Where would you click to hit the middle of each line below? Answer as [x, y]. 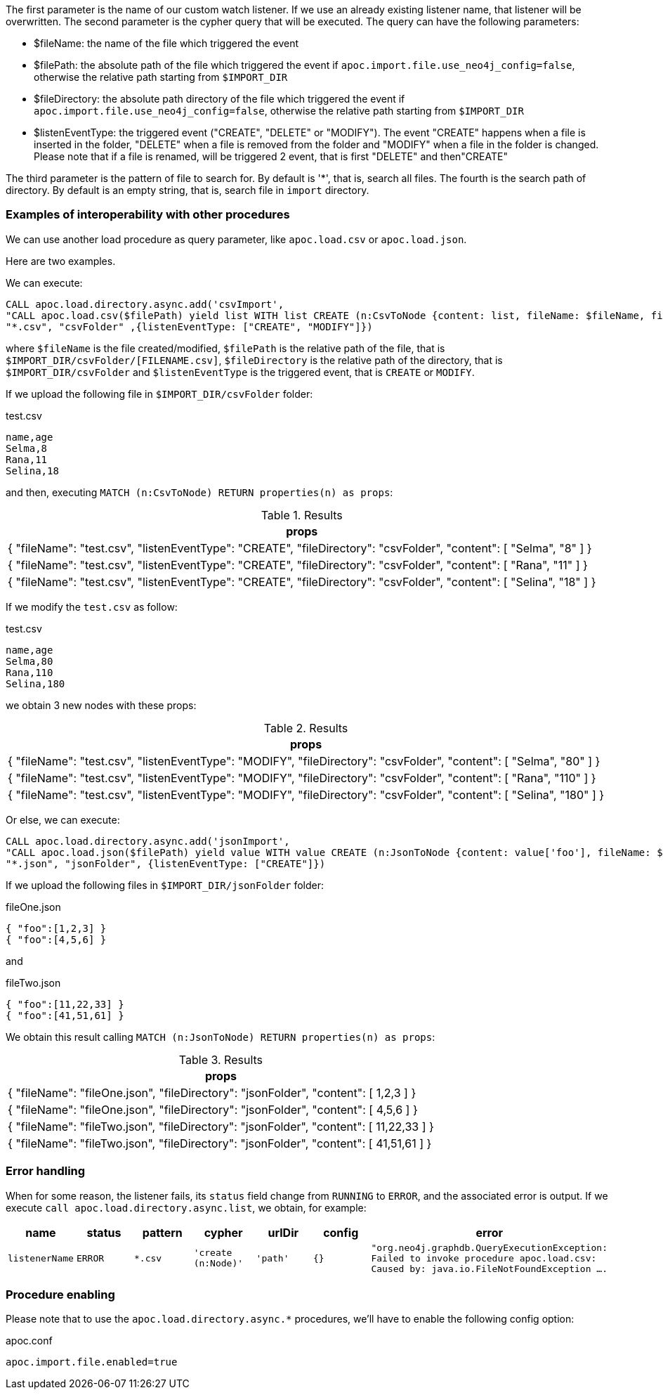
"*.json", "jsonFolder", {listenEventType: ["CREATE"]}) [166, 863]
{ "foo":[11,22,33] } [65, 1004]
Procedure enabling [60, 1294]
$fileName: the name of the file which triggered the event [166, 43]
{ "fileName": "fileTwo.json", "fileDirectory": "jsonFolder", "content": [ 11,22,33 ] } [221, 1126]
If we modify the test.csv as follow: [92, 606]
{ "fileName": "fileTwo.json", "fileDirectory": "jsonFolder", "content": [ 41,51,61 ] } [220, 1143]
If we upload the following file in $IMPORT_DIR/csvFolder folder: [159, 394]
